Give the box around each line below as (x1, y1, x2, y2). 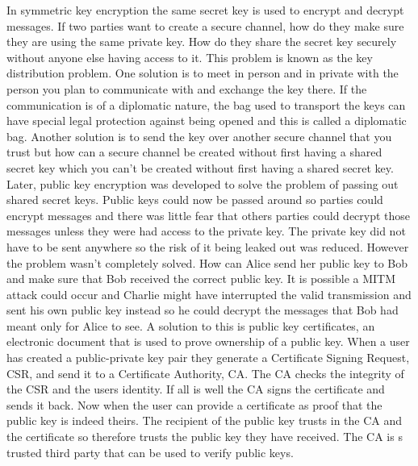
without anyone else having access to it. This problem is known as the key (6, 48, 373, 65)
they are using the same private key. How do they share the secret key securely (6, 33, 397, 50)
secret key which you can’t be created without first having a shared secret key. (6, 159, 394, 176)
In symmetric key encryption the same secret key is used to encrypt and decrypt (6, 2, 404, 18)
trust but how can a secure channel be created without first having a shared (6, 144, 382, 160)
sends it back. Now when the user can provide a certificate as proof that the (6, 396, 382, 413)
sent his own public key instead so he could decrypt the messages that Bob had (6, 302, 399, 318)
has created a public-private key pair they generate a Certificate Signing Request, (6, 349, 410, 366)
